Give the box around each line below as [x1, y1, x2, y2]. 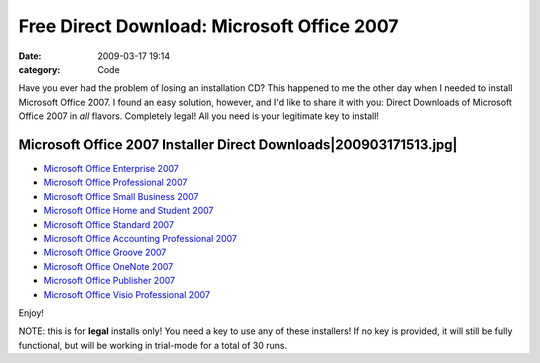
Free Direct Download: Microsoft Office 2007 [18, 15, 399, 37]
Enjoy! [18, 306, 45, 319]
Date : [18, 50, 42, 62]
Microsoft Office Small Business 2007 [43, 190, 199, 202]
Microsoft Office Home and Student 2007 [43, 205, 214, 217]
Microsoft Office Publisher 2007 [43, 275, 175, 287]
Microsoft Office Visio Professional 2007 [43, 288, 210, 300]
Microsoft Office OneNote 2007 [43, 260, 174, 272]
